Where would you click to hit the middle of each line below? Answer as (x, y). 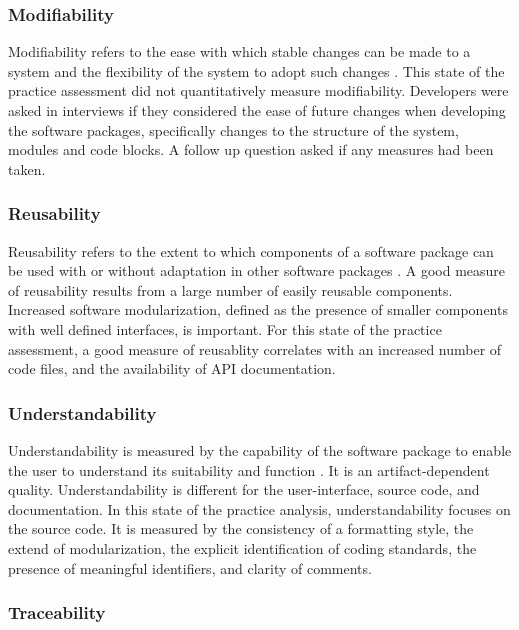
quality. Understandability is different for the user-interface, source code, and (244, 489)
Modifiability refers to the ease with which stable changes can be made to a (239, 51)
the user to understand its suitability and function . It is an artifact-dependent (249, 469)
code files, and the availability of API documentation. (172, 368)
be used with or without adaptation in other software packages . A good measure (257, 270)
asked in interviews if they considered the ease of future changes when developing (257, 110)
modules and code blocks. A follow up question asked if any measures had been (251, 149)
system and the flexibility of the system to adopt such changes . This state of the (256, 70)
